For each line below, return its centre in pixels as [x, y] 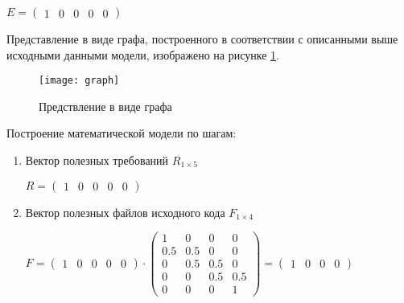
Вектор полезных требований [97, 160]
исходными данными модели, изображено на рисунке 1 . [143, 54]
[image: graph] [79, 81]
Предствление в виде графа [105, 106]
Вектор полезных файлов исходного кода [125, 212]
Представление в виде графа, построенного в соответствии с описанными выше [202, 39]
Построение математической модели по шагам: [122, 133]
